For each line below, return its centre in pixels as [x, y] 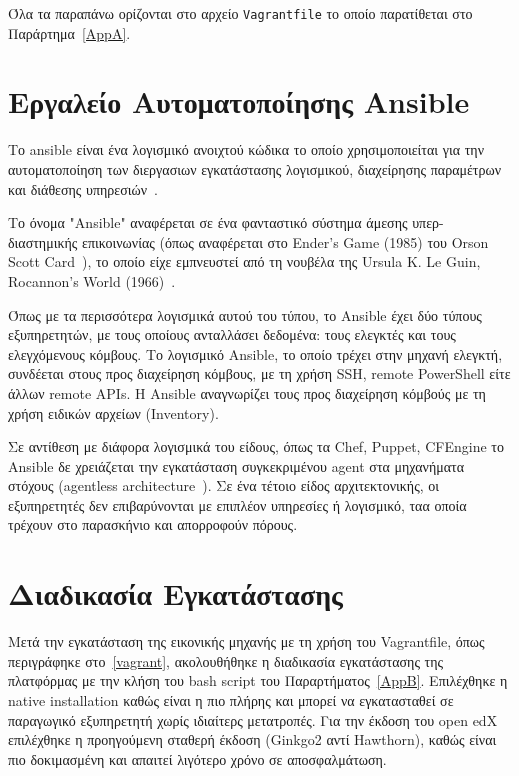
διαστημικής [43, 241]
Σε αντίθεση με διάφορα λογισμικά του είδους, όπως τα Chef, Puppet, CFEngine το [256, 446]
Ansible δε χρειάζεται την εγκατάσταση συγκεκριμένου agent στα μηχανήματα [236, 465]
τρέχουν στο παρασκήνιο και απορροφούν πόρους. [153, 524]
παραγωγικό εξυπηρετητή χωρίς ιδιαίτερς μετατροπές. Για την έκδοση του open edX [253, 719]
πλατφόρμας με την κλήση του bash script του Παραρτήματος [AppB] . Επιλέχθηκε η [258, 680]
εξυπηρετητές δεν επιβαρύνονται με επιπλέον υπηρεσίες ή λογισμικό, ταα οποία [237, 504]
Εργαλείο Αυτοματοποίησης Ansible [239, 101]
